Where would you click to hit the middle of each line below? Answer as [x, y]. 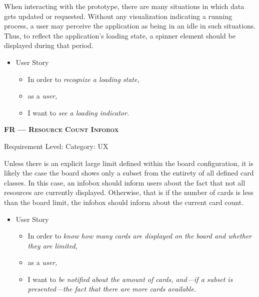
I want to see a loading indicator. [78, 112]
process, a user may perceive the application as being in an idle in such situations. [130, 26]
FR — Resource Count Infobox [61, 129]
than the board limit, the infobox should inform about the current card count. [124, 202]
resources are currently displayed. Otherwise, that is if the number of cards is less [129, 192]
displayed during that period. [49, 45]
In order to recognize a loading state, [83, 79]
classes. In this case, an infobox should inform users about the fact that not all [125, 182]
